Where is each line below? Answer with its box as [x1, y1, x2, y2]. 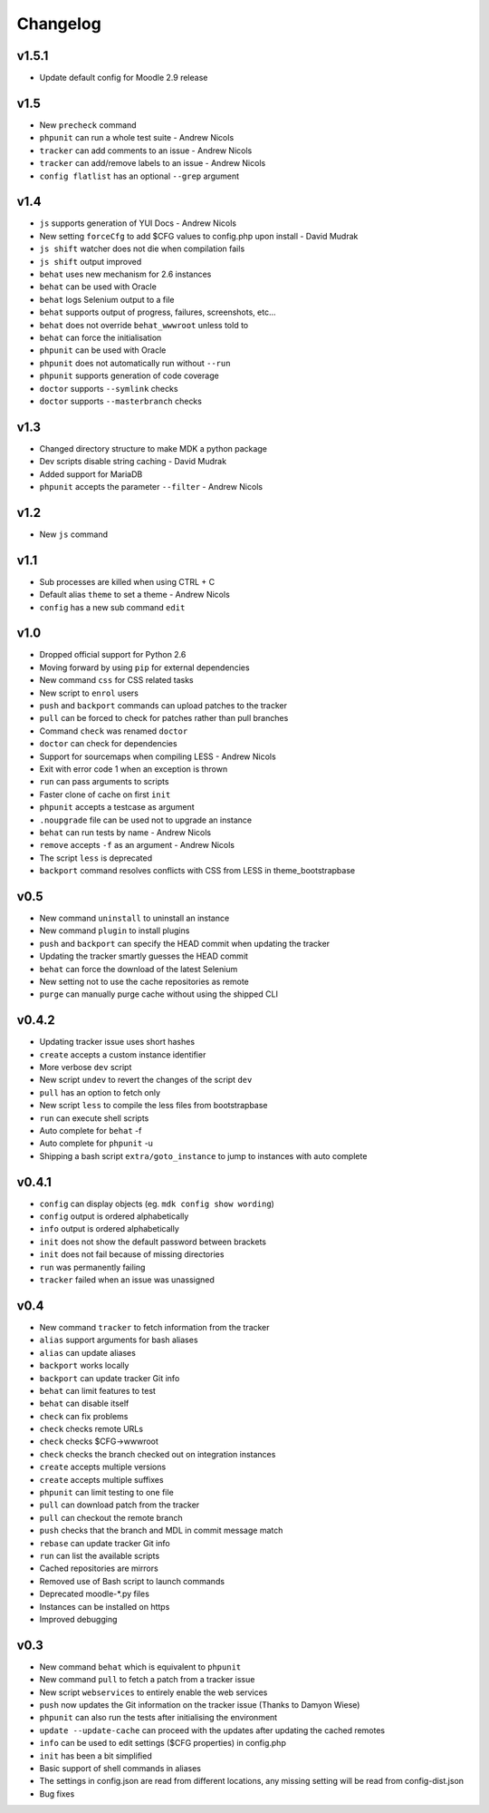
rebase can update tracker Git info [39, 1537, 171, 1548]
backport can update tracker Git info [39, 1372, 180, 1383]
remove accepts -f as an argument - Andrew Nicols [39, 840, 235, 851]
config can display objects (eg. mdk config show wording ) [39, 1198, 275, 1209]
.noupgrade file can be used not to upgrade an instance [39, 814, 253, 825]
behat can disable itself [39, 1398, 129, 1409]
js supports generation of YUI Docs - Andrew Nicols [39, 218, 237, 229]
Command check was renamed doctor [39, 726, 188, 736]
